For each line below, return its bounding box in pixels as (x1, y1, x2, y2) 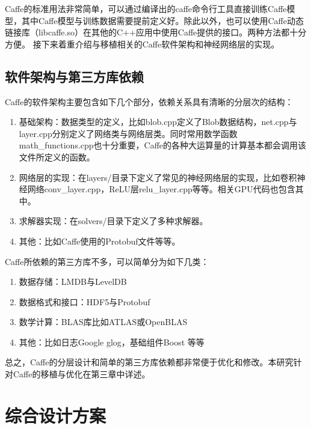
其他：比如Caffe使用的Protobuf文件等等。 (19, 234, 180, 247)
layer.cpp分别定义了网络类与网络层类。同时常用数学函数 (19, 127, 238, 139)
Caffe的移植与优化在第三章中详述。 (13, 368, 150, 380)
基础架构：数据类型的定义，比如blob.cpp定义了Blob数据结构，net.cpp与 (19, 115, 297, 128)
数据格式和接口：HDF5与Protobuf (19, 295, 150, 308)
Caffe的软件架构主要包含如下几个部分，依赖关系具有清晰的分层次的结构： (5, 95, 294, 108)
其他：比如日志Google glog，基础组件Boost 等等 (19, 335, 205, 348)
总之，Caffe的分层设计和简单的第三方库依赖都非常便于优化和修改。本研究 (5, 356, 294, 368)
